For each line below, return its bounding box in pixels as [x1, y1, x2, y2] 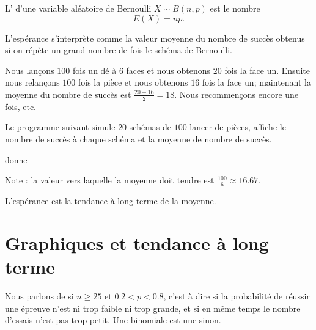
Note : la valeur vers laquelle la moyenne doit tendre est [5, 174, 215, 186]
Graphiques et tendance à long [5, 230, 269, 255]
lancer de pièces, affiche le [189, 120, 286, 133]
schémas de [129, 120, 171, 133]
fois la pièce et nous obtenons [78, 76, 188, 89]
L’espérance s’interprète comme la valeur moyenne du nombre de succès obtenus [5, 31, 305, 44]
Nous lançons [5, 64, 54, 76]
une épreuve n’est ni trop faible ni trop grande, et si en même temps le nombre [5, 301, 301, 314]
